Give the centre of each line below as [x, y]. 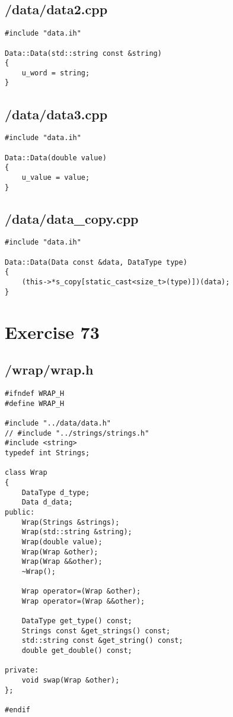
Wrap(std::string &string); [77, 532]
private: [22, 670]
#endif [17, 710]
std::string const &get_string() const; [102, 641]
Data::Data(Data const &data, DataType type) [96, 262]
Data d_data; [47, 502]
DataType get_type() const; [77, 621]
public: [20, 512]
